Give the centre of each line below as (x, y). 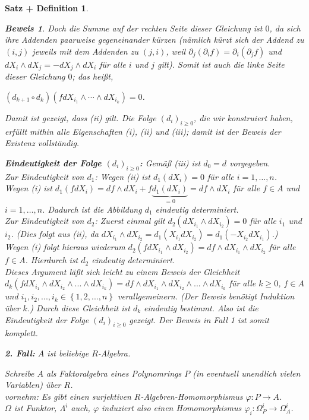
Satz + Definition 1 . (47, 8)
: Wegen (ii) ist (122, 176)
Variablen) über (33, 385)
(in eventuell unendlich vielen (247, 373)
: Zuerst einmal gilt (130, 221)
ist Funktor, (35, 408)
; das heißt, (93, 76)
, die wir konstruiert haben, (243, 117)
